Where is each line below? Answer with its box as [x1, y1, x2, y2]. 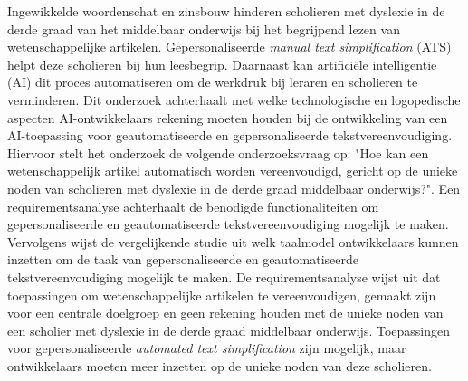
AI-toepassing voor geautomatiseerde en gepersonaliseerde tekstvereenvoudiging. [7, 126, 453, 145]
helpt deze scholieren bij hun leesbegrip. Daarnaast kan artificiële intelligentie [7, 54, 437, 73]
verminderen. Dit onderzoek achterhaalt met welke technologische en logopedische [7, 90, 461, 109]
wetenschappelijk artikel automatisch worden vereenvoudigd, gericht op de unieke [7, 161, 458, 180]
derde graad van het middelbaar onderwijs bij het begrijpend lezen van [7, 19, 400, 38]
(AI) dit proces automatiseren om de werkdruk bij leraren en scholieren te [7, 72, 418, 91]
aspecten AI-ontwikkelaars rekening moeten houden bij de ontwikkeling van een [7, 108, 448, 127]
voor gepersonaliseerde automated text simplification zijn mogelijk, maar [7, 338, 406, 357]
